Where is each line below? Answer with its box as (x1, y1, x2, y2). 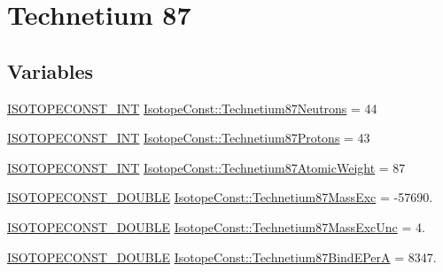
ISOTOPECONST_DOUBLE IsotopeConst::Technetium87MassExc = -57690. (7, 188, 433, 206)
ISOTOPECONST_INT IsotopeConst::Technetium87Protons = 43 (7, 128, 370, 147)
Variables (7, 57, 94, 84)
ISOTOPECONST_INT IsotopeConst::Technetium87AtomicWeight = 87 (7, 158, 406, 176)
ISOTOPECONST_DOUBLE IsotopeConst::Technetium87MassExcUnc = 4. (7, 217, 425, 236)
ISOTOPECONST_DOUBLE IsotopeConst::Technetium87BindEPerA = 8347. (7, 247, 437, 266)
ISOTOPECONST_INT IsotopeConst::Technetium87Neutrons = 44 (7, 98, 377, 117)
